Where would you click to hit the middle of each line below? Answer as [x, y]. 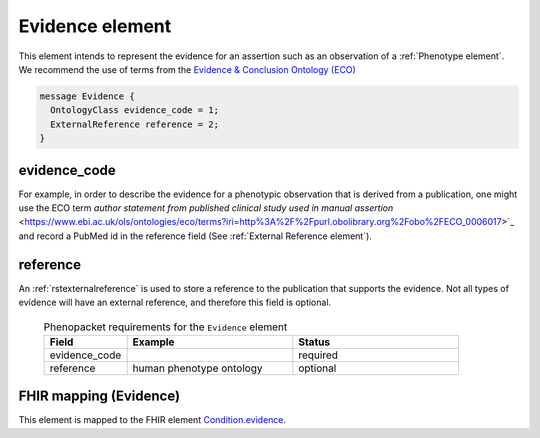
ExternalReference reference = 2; [135, 124]
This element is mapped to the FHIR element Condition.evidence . [152, 420]
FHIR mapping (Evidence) [99, 396]
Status [314, 342]
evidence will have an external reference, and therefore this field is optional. [175, 302]
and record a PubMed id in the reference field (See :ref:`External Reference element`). [195, 236]
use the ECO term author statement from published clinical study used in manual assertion [206, 207]
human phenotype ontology [197, 368]
